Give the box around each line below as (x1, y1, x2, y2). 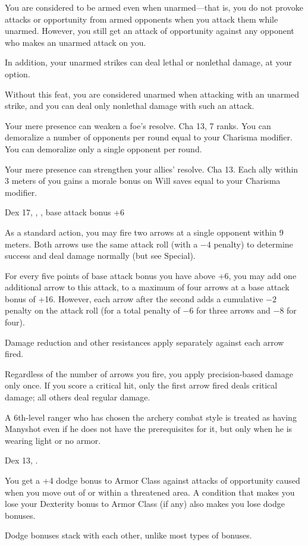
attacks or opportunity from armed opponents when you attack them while (5, 12, 278, 25)
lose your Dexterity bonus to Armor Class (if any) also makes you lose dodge (5, 497, 285, 510)
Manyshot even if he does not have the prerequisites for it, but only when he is (5, 422, 293, 435)
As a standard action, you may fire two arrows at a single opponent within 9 (5, 225, 284, 238)
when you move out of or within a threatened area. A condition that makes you (5, 486, 295, 498)
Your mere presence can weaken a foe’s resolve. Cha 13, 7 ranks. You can (5, 119, 271, 131)
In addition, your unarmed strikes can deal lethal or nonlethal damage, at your (5, 56, 292, 68)
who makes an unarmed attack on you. (5, 36, 146, 48)
